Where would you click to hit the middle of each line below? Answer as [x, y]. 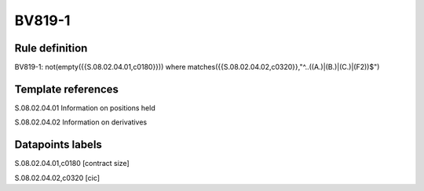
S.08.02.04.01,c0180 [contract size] [72, 164]
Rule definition [51, 48]
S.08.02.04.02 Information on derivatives [81, 122]
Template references [67, 89]
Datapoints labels [58, 145]
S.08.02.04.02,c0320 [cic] [57, 178]
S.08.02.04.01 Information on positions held [85, 108]
